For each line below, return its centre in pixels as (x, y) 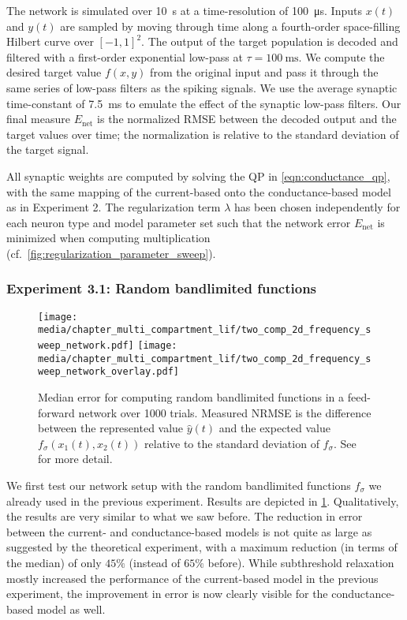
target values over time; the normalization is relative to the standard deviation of (203, 134)
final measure (39, 119)
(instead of (155, 562)
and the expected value (274, 428)
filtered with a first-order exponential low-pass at (125, 56)
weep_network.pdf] (86, 346)
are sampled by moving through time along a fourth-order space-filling (230, 26)
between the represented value (111, 428)
